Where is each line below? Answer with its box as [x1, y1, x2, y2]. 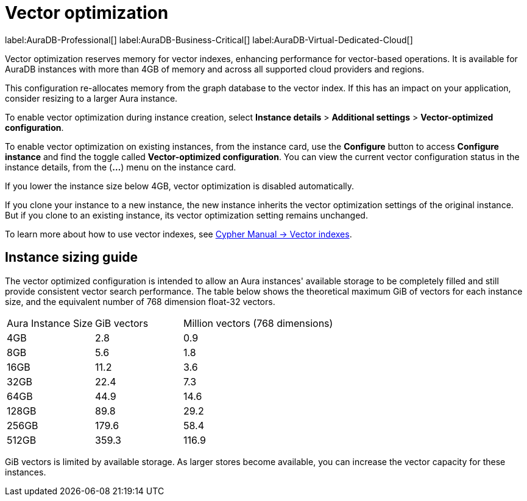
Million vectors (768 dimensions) [183, 317, 333, 329]
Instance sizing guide [5, 250, 138, 265]
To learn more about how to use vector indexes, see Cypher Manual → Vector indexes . [5, 228, 352, 239]
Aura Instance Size [7, 317, 93, 329]
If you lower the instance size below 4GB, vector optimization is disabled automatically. [5, 180, 355, 191]
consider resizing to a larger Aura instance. [5, 93, 178, 103]
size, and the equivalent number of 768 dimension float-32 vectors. [5, 296, 275, 307]
